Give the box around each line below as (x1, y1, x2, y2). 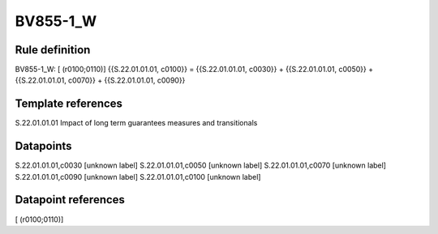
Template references (15, 97, 123, 111)
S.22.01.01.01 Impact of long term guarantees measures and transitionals (15, 118, 258, 128)
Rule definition (15, 43, 91, 57)
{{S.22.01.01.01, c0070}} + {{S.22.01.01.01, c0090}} (15, 75, 186, 85)
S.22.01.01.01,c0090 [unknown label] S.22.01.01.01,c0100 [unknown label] (15, 172, 261, 181)
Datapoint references (15, 193, 126, 206)
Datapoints (15, 139, 72, 153)
